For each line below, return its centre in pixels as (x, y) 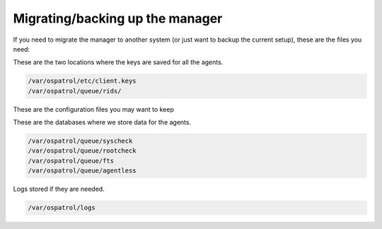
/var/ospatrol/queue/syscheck (80, 141)
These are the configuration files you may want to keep (94, 109)
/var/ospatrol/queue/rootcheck (82, 151)
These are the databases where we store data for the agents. (102, 122)
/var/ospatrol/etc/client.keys (82, 81)
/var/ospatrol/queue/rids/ (75, 91)
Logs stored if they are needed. (59, 189)
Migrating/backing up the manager (118, 18)
